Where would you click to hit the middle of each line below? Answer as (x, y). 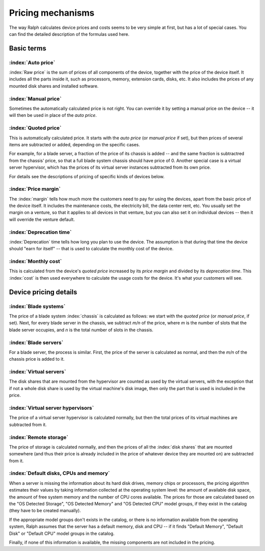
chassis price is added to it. (37, 359)
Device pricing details (43, 292)
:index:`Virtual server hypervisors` (52, 408)
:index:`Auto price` (32, 62)
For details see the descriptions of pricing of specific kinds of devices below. (87, 176)
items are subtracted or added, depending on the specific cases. (75, 144)
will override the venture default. (42, 219)
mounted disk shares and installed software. (54, 86)
